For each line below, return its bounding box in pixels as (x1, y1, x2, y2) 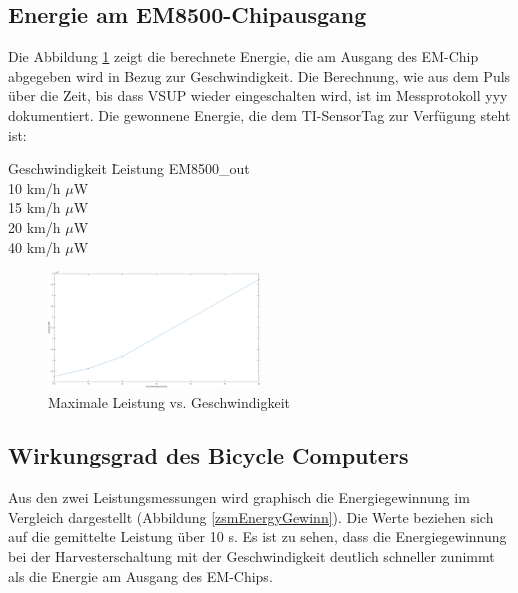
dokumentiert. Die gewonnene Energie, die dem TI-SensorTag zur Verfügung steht (8, 104, 511, 125)
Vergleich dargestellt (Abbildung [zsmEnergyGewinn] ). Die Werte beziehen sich (8, 506, 494, 527)
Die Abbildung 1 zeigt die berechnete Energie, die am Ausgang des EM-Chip (8, 46, 479, 67)
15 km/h (8, 197, 61, 218)
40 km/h (8, 236, 61, 257)
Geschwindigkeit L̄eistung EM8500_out (8, 158, 250, 179)
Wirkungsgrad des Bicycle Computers (8, 440, 409, 471)
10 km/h (8, 177, 61, 198)
